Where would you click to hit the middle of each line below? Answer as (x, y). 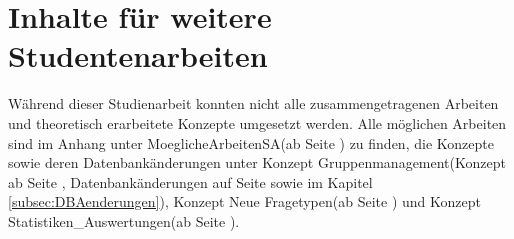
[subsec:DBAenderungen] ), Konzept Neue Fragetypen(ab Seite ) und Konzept (244, 201)
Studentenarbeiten (138, 55)
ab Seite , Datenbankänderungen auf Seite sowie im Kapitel (190, 181)
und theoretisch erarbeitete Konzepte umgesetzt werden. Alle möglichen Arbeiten (257, 122)
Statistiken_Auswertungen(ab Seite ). (124, 220)
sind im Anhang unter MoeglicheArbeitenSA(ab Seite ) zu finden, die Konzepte (251, 142)
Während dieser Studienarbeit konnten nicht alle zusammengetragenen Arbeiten (253, 103)
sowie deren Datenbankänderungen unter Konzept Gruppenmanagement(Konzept (257, 162)
